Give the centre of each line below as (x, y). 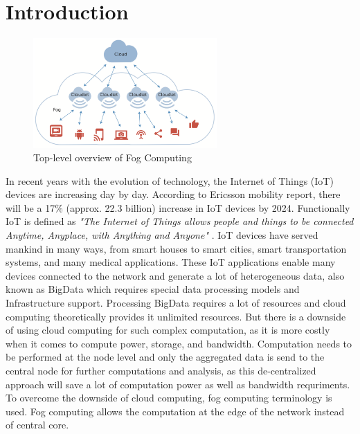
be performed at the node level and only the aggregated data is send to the (165, 357)
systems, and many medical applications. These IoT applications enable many (171, 262)
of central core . (37, 425)
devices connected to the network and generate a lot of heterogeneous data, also (175, 275)
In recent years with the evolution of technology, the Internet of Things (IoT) (170, 180)
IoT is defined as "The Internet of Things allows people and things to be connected (180, 221)
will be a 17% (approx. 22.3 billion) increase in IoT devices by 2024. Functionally (178, 207)
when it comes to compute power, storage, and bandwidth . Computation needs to (179, 343)
